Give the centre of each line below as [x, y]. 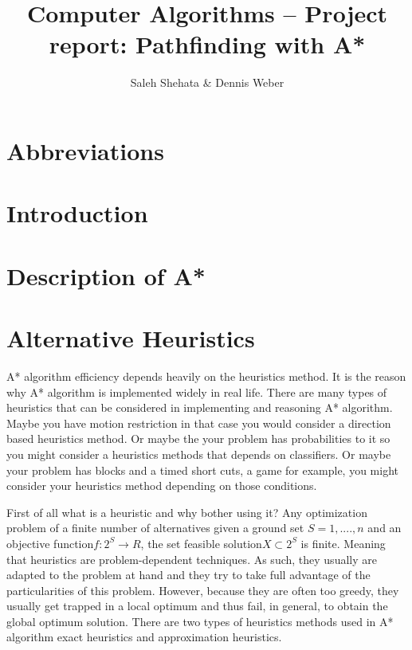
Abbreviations [85, 150]
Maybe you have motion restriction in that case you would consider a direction [199, 423]
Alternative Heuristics [131, 338]
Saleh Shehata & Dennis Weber [207, 82]
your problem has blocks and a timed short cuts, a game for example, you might [203, 470]
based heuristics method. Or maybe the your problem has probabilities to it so [198, 439]
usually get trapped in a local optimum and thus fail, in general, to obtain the [197, 606]
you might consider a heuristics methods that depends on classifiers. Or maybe [199, 454]
